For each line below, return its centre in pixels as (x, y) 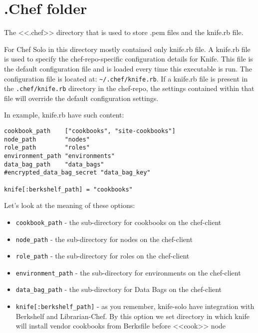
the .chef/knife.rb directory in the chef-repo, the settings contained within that (129, 88)
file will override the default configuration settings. (81, 98)
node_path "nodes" (47, 139)
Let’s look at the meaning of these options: (70, 205)
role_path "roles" (47, 148)
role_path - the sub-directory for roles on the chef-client (103, 256)
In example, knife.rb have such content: (64, 115)
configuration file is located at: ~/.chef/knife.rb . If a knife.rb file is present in (126, 78)
